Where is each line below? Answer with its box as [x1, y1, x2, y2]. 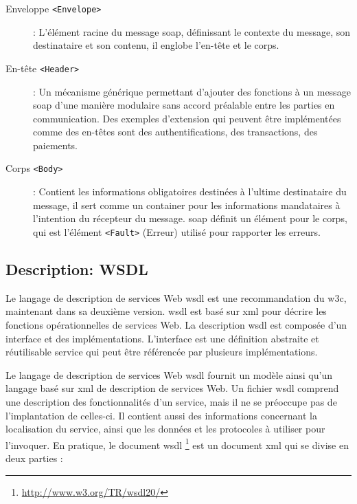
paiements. [33, 138, 78, 152]
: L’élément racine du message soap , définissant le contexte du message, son [33, 24, 351, 39]
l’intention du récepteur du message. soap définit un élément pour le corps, [33, 211, 347, 226]
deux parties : [5, 450, 63, 465]
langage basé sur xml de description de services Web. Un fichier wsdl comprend [5, 381, 339, 395]
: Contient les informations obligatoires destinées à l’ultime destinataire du [33, 184, 347, 199]
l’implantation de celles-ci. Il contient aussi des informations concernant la [5, 408, 317, 422]
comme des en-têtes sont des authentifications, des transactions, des [33, 124, 318, 139]
